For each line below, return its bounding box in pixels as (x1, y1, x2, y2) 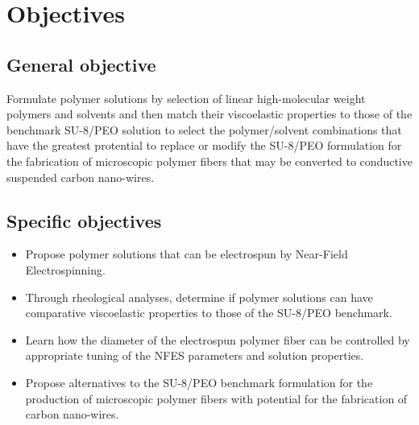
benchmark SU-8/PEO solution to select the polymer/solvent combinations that (6, 121, 402, 138)
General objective (6, 52, 156, 76)
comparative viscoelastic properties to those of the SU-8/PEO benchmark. (25, 304, 392, 321)
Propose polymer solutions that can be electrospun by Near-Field (25, 246, 348, 262)
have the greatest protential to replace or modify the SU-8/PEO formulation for (6, 137, 402, 154)
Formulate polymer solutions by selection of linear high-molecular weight (6, 89, 366, 106)
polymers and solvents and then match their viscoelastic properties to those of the (6, 105, 413, 122)
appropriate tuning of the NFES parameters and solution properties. (25, 347, 364, 364)
